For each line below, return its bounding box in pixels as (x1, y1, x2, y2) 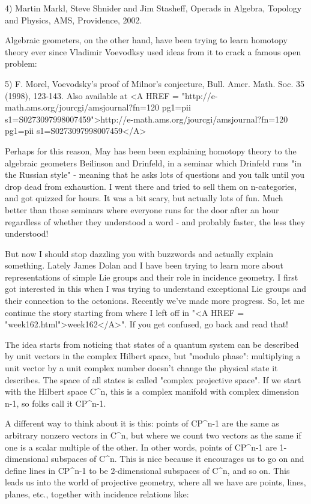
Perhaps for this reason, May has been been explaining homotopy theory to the (5, 144, 297, 157)
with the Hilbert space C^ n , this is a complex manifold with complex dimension (5, 385, 299, 398)
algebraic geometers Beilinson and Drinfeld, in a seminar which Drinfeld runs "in (5, 156, 302, 169)
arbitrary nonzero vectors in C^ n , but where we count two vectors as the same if (5, 429, 301, 441)
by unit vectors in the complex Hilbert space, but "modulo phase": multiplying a (5, 350, 301, 362)
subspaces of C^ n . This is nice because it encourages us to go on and (51, 452, 304, 465)
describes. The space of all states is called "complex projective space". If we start (5, 373, 301, 386)
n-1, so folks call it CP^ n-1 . (5, 396, 106, 409)
